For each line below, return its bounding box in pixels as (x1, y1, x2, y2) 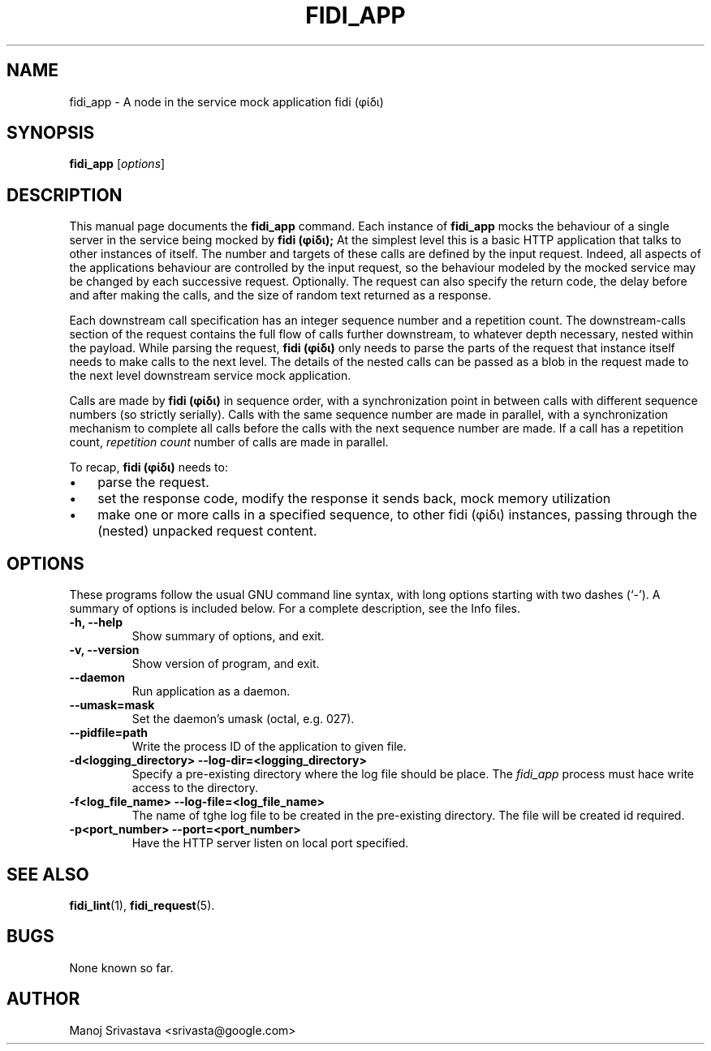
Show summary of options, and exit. (131, 629, 325, 644)
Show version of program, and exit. (131, 657, 320, 671)
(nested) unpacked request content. (97, 523, 317, 540)
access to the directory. (131, 781, 259, 795)
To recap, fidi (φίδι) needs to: (69, 460, 228, 475)
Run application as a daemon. (131, 684, 291, 699)
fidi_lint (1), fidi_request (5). (69, 898, 215, 912)
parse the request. (97, 474, 209, 491)
